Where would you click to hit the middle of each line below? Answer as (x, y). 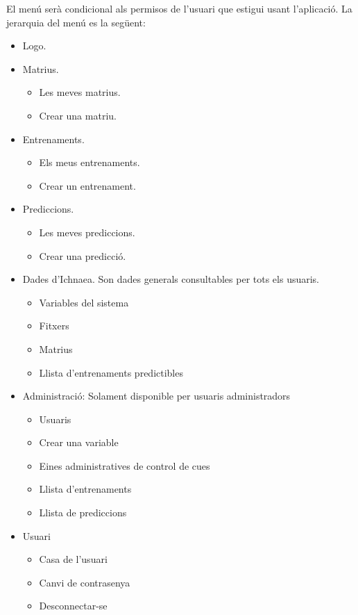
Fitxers (54, 326)
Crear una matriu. (78, 115)
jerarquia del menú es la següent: (76, 22)
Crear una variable (79, 442)
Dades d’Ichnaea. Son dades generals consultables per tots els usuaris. (171, 279)
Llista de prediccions (83, 512)
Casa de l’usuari (73, 559)
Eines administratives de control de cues (125, 465)
